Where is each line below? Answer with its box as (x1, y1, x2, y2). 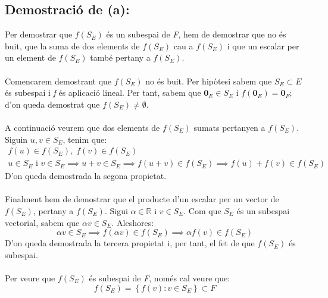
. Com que (183, 204, 221, 217)
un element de (5, 51, 56, 64)
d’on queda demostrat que (5, 98, 100, 110)
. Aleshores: (111, 216, 154, 228)
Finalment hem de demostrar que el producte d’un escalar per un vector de (5, 193, 279, 205)
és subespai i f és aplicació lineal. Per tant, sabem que (5, 86, 201, 99)
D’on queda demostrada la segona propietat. (5, 170, 167, 182)
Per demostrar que (5, 28, 73, 40)
